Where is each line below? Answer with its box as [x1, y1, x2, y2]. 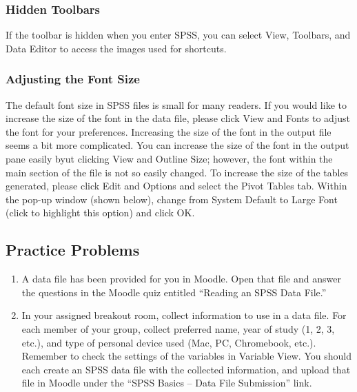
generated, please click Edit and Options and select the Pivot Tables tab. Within [6, 178, 347, 193]
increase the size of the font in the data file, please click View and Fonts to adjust [6, 111, 350, 125]
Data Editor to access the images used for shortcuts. [6, 41, 227, 55]
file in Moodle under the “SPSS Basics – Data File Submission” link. [21, 375, 312, 390]
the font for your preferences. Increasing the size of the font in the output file [6, 124, 331, 138]
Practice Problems [6, 239, 140, 260]
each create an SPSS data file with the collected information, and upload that [21, 362, 351, 376]
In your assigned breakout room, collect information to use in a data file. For [21, 308, 347, 322]
